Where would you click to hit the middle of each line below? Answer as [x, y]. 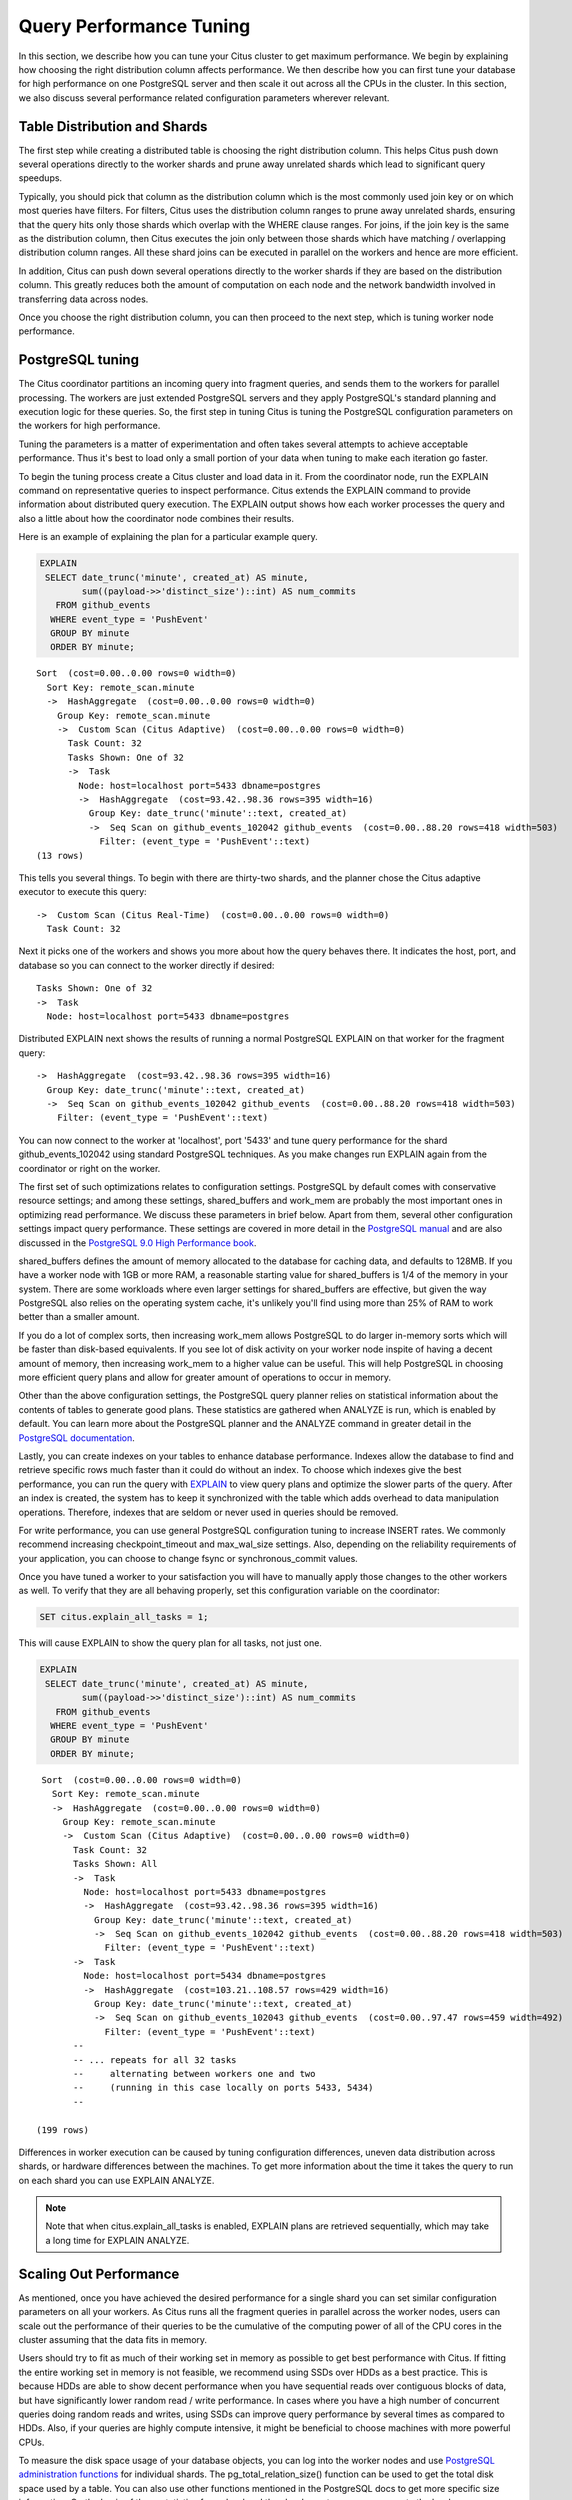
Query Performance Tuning [134, 26]
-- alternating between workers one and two [194, 2073]
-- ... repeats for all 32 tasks [155, 2059]
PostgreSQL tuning [79, 360]
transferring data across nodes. [83, 299]
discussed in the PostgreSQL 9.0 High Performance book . [137, 1242]
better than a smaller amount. [79, 1317]
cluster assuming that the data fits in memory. [113, 2339]
